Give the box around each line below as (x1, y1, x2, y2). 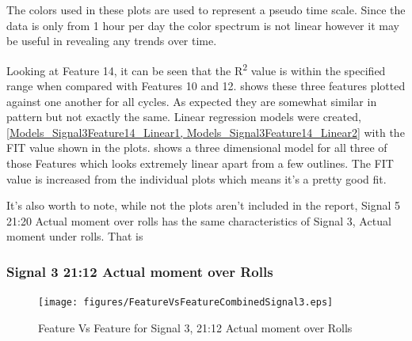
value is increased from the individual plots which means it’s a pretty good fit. (6, 170, 387, 187)
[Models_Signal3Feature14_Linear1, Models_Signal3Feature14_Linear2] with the (6, 123, 405, 140)
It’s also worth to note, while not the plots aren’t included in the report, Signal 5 (6, 197, 401, 214)
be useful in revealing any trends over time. (6, 32, 217, 49)
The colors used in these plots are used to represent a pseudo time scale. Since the (6, 2, 406, 17)
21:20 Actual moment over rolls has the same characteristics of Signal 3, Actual (6, 212, 391, 229)
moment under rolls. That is (6, 228, 143, 244)
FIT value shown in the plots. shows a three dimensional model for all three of (6, 139, 387, 156)
